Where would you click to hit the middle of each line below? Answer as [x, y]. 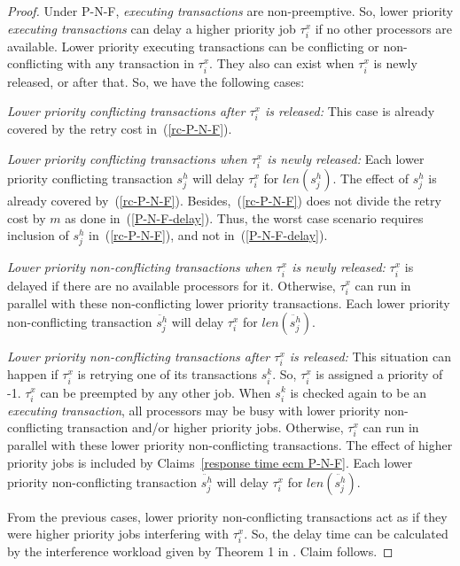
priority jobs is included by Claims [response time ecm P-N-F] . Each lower [210, 463]
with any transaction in [130, 63]
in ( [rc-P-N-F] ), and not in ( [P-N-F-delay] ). [208, 235]
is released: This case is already [350, 111]
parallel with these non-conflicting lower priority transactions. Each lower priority [229, 302]
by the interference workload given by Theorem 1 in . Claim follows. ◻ [200, 551]
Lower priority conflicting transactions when [127, 158]
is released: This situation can [370, 357]
